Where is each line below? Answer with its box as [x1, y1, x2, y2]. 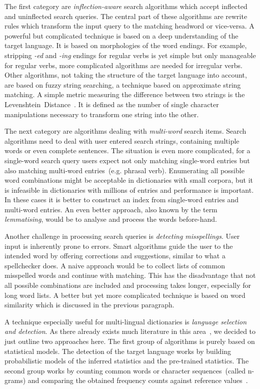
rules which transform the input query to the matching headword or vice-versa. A [4, 21, 254, 31]
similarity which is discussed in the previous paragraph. [4, 299, 174, 310]
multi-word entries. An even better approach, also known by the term [4, 204, 217, 214]
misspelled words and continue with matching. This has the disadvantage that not [4, 270, 256, 280]
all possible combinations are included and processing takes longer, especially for [4, 280, 251, 290]
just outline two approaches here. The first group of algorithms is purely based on [4, 336, 255, 346]
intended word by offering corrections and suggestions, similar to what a [4, 250, 225, 261]
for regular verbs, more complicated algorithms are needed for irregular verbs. [4, 60, 242, 70]
